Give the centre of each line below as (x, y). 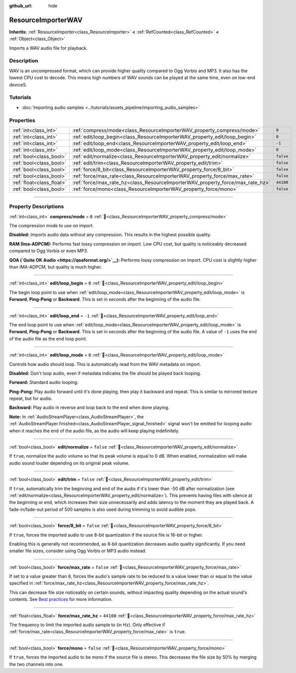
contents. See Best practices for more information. (61, 599)
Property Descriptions (37, 206)
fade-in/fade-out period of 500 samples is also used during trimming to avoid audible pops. (103, 509)
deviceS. (18, 85)
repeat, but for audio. (31, 398)
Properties (22, 120)
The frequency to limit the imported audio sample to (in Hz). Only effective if (87, 625)
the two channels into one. (37, 664)
